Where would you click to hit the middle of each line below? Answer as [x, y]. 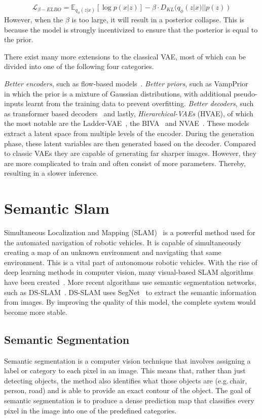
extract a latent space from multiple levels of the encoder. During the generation [129, 133]
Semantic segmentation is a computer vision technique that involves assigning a [127, 360]
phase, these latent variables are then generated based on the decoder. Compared [130, 143]
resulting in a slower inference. [51, 173]
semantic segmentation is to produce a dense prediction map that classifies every [129, 400]
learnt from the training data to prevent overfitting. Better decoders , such [140, 103]
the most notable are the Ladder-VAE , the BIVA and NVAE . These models [127, 123]
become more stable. [36, 312]
